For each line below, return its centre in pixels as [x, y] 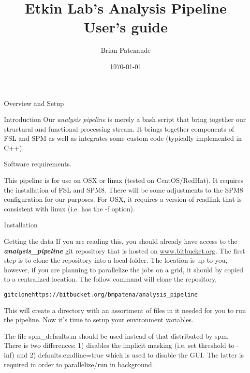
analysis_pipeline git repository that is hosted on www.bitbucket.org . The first [125, 250]
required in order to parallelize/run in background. [79, 364]
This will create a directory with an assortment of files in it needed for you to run [125, 310]
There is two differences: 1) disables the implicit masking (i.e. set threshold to [119, 345]
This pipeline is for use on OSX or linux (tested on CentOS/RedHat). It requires [124, 180]
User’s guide [126, 27]
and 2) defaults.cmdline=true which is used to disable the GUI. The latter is [130, 355]
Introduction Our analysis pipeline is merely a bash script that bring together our [125, 119]
